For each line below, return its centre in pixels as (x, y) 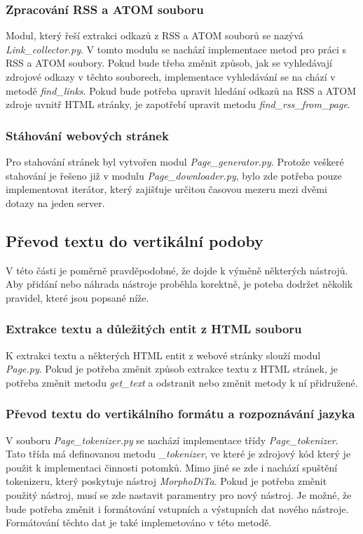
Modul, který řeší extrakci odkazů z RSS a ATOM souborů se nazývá (155, 35)
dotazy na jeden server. (55, 202)
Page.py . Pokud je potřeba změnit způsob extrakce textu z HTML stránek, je (172, 369)
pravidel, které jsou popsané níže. (77, 297)
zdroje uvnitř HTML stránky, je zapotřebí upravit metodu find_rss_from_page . (178, 104)
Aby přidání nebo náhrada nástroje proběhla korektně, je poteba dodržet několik (179, 284)
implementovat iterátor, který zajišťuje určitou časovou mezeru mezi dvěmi (166, 189)
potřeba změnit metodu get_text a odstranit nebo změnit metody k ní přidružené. (182, 382)
